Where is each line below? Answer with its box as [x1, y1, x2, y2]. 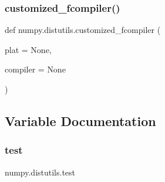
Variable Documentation [5, 111, 156, 130]
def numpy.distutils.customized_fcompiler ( [5, 24, 161, 36]
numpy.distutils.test [5, 166, 76, 178]
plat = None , [5, 43, 52, 55]
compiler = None [5, 63, 66, 75]
